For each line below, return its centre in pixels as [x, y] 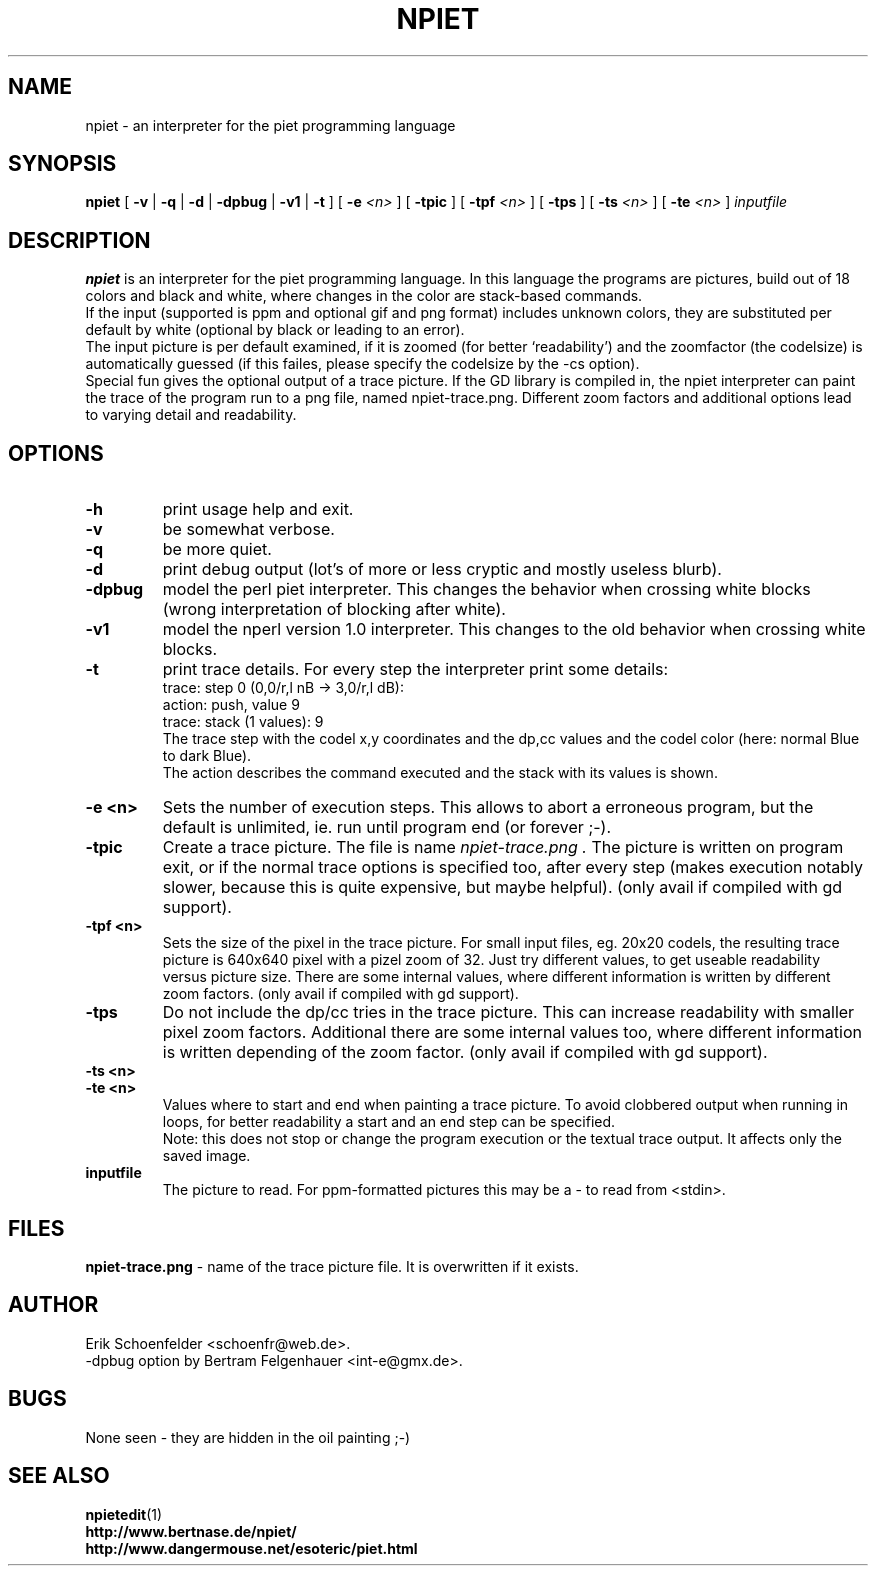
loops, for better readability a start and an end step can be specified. [389, 1122]
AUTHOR [53, 1305]
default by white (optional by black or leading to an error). [275, 330]
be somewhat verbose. [248, 529]
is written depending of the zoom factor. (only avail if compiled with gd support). [465, 1052]
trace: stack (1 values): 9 [243, 722]
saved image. [206, 1156]
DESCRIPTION [79, 240]
